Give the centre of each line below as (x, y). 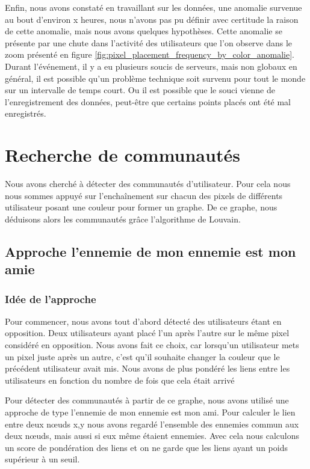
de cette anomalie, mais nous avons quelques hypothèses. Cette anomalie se (144, 31)
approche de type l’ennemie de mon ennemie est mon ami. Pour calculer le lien (150, 412)
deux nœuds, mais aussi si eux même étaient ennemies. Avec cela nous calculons (152, 436)
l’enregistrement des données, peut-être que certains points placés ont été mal (148, 101)
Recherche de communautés (122, 155)
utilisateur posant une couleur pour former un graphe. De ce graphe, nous (141, 207)
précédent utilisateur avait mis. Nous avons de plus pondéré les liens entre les (147, 368)
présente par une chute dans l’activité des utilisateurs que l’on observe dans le (149, 42)
